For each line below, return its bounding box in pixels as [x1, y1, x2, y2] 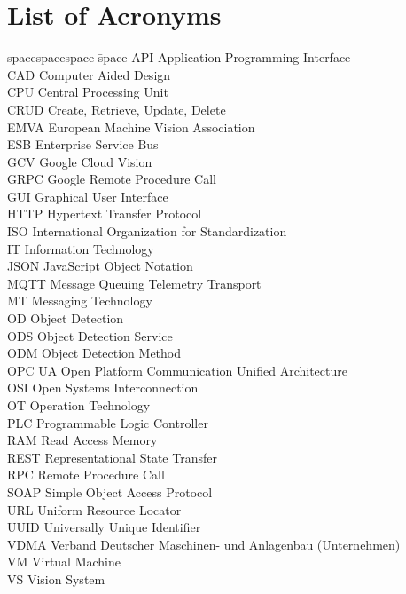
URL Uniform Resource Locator [7, 500, 182, 519]
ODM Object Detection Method [7, 344, 182, 362]
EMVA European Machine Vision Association [7, 117, 255, 136]
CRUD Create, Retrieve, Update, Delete [7, 99, 226, 118]
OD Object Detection [7, 309, 124, 328]
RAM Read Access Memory [7, 431, 158, 449]
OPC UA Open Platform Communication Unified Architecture [7, 360, 347, 379]
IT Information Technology [7, 239, 154, 257]
